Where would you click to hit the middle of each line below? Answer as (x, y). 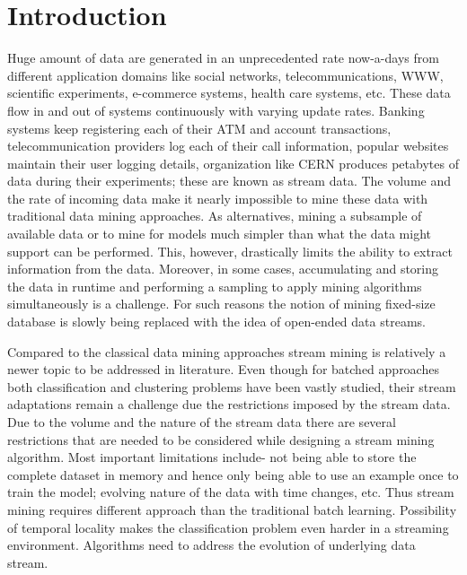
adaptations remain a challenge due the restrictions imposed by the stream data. (229, 404)
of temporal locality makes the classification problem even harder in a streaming (228, 527)
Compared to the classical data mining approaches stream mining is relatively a (227, 351)
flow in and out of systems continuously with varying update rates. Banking (216, 110)
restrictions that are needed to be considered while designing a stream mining (221, 439)
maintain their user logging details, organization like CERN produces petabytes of (233, 163)
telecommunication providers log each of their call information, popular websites (228, 146)
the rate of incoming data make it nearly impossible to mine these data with (218, 198)
